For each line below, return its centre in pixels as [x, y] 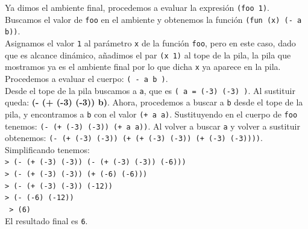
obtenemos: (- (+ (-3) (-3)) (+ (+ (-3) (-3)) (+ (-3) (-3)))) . [134, 138]
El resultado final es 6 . [46, 220]
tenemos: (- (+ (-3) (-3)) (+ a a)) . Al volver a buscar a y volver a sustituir [152, 126]
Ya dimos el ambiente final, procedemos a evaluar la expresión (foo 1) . [137, 7]
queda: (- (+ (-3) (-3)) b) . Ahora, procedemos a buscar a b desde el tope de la [154, 102]
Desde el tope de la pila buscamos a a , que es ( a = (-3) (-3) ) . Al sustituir [150, 90]
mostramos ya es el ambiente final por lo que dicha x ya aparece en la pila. [143, 67]
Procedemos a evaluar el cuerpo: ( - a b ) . [86, 78]
